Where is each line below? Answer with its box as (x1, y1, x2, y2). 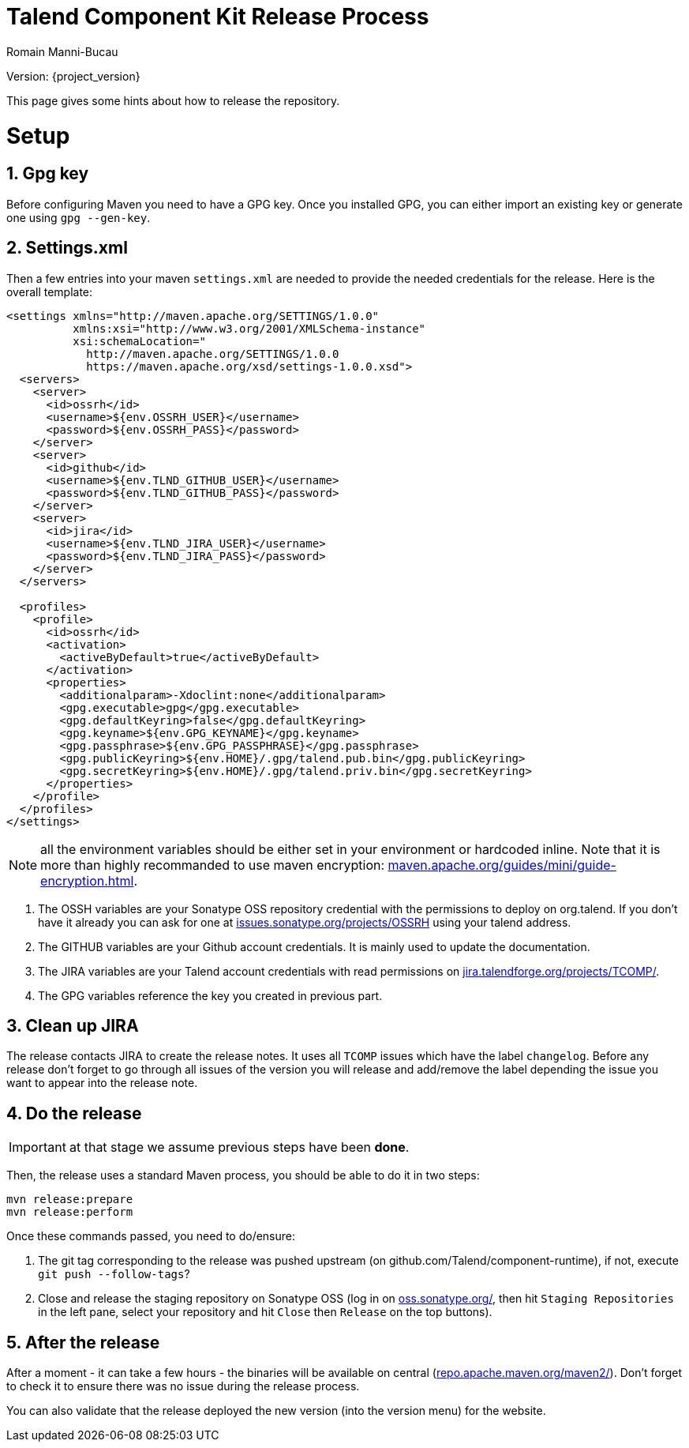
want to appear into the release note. (6, 1076, 198, 1090)
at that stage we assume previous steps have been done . (69, 1139, 410, 1156)
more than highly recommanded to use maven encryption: (40, 856, 385, 873)
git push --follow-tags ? (38, 1267, 190, 1281)
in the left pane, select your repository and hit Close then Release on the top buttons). (38, 1305, 492, 1319)
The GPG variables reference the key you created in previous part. (38, 988, 383, 1002)
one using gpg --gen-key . (6, 210, 151, 224)
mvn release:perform (6, 1205, 133, 1219)
